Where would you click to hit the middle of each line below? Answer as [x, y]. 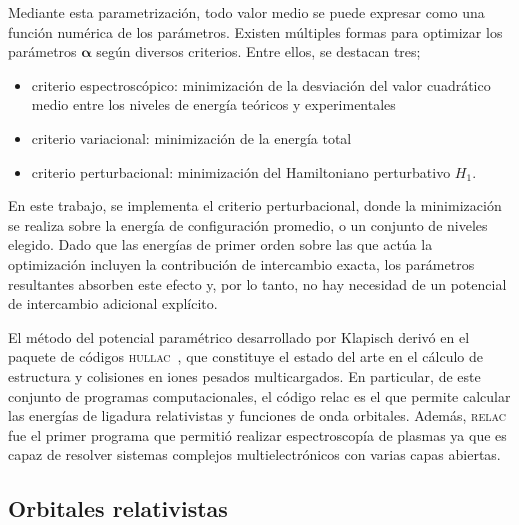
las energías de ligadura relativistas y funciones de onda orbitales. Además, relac [257, 415]
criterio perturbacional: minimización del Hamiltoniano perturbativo [241, 171]
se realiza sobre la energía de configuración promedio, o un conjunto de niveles [248, 224]
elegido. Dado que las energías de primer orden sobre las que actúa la [220, 244]
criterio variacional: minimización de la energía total [191, 137]
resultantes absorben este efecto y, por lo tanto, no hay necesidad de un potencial [257, 283]
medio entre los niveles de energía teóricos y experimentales [213, 104]
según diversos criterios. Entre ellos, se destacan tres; [258, 51]
